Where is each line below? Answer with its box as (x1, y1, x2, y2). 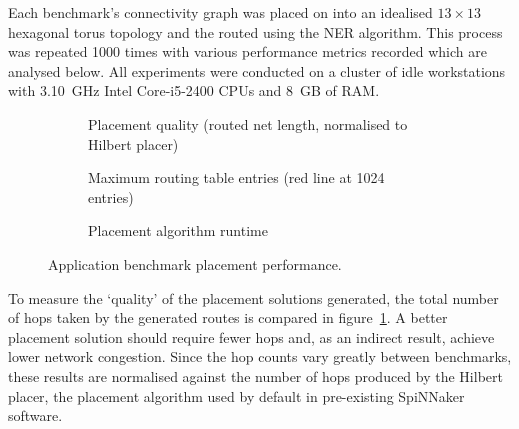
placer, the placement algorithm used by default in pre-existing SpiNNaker (8, 385, 465, 406)
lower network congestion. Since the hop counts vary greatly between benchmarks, (8, 346, 512, 367)
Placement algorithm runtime (88, 220, 268, 241)
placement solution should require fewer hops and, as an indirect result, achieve (8, 326, 495, 347)
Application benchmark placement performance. (48, 253, 342, 274)
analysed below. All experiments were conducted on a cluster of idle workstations (8, 60, 506, 81)
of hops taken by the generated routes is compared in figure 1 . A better (8, 307, 448, 328)
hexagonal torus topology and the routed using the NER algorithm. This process (8, 21, 503, 42)
